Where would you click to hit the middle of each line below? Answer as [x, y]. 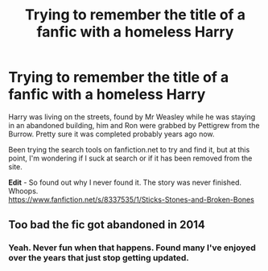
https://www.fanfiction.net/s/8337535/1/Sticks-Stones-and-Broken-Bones [132, 199]
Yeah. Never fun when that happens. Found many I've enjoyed [132, 248]
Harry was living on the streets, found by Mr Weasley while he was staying [132, 117]
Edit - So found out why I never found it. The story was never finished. [125, 182]
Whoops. [23, 190]
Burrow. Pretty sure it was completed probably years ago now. [111, 134]
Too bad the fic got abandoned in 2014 [107, 225]
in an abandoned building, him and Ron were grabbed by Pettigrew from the [134, 125]
